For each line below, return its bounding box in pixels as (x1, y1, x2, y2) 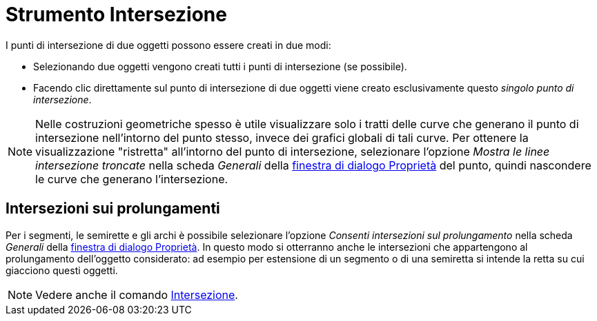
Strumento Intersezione (6, 3, 227, 26)
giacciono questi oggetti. (6, 264, 118, 276)
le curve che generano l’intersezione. (35, 172, 228, 186)
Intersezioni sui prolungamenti (6, 200, 220, 218)
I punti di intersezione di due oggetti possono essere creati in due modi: (6, 39, 331, 51)
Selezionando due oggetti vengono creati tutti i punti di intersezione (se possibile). (33, 60, 407, 72)
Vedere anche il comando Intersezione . (35, 287, 238, 302)
